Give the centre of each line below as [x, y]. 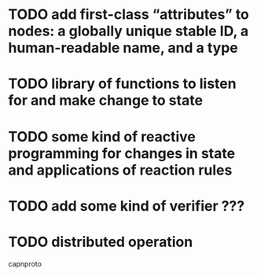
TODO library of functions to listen [123, 84]
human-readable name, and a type [123, 48]
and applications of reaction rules [120, 170]
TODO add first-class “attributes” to [129, 15]
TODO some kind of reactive [102, 136]
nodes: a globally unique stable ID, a [128, 31]
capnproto [25, 263]
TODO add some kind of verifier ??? [127, 206]
